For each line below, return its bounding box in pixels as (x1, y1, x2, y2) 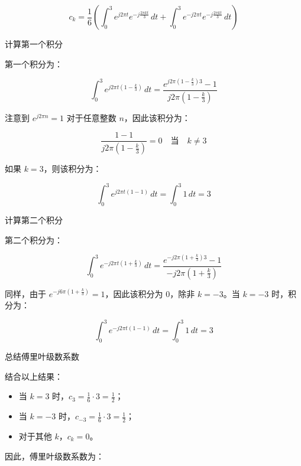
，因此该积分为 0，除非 (105, 287, 195, 299)
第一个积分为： (5, 57, 63, 70)
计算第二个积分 (5, 213, 63, 226)
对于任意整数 (66, 111, 116, 123)
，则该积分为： (43, 162, 102, 175)
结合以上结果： (5, 370, 63, 382)
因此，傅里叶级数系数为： (5, 449, 104, 462)
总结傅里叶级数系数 (5, 350, 79, 363)
